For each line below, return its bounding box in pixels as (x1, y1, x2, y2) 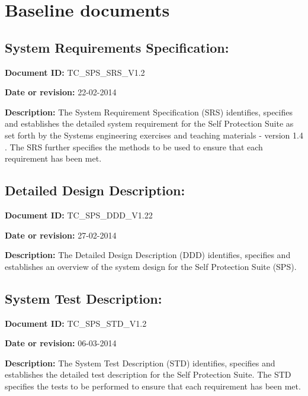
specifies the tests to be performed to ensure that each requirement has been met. (5, 379, 301, 392)
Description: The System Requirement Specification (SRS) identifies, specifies (5, 105, 293, 118)
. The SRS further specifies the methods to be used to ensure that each (5, 140, 263, 153)
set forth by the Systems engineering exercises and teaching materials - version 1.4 (5, 128, 303, 141)
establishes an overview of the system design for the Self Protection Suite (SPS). (5, 260, 297, 272)
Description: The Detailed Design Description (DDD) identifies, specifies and (5, 249, 291, 261)
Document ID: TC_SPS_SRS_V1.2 (5, 66, 145, 78)
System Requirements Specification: (5, 38, 229, 56)
